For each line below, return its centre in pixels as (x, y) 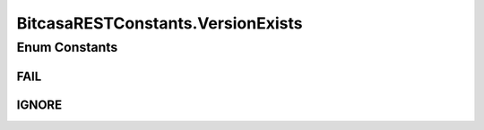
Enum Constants (67, 47)
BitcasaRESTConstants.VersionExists (160, 23)
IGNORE (39, 105)
